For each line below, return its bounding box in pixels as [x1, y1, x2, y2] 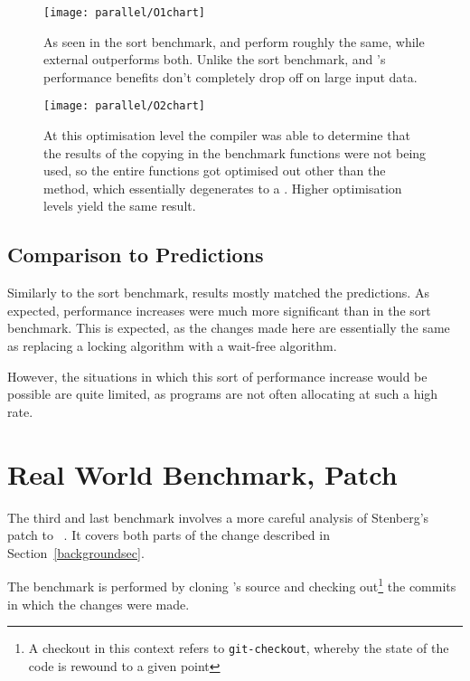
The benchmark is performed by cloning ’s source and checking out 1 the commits [7, 574, 456, 595]
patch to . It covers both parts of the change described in [7, 525, 330, 544]
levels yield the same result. [43, 196, 196, 215]
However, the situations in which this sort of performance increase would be [7, 366, 428, 385]
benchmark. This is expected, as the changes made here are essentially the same [7, 318, 450, 337]
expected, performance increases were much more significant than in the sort [7, 300, 431, 319]
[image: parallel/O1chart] [43, 6, 205, 19]
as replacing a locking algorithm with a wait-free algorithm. [7, 336, 337, 355]
